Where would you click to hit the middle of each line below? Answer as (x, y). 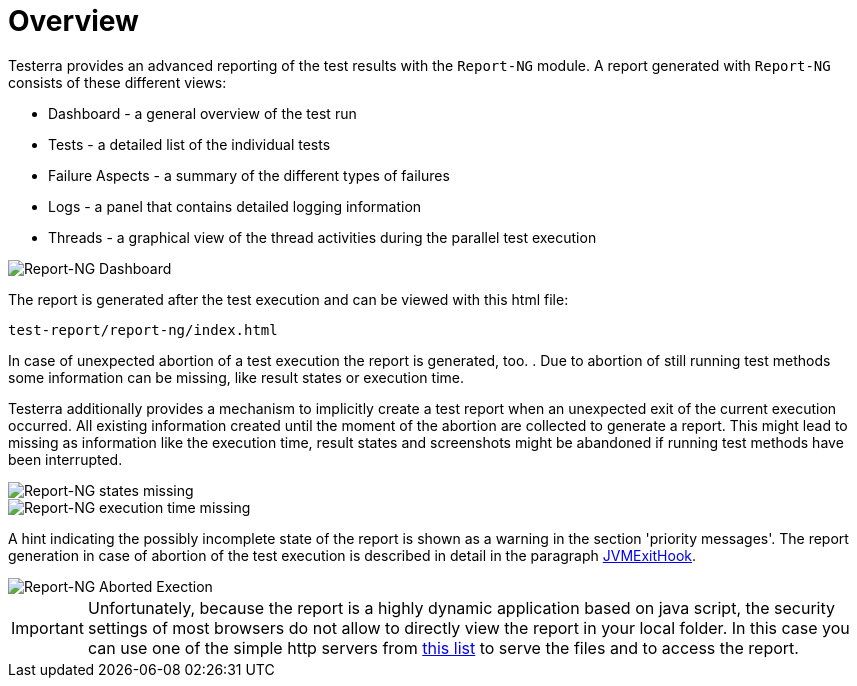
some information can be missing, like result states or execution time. (236, 377)
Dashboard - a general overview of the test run (202, 113)
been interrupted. (65, 459)
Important (47, 627)
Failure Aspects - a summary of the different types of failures (249, 175)
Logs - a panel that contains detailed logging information (235, 206)
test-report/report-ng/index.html (143, 329)
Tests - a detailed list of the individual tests (189, 144)
